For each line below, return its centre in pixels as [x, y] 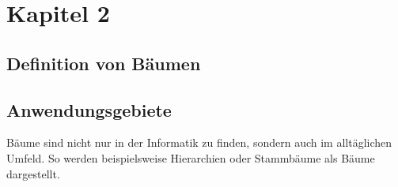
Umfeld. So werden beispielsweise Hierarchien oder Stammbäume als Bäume [191, 157]
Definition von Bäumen [104, 63]
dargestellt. [33, 173]
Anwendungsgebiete [89, 109]
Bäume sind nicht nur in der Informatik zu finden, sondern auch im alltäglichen [199, 142]
